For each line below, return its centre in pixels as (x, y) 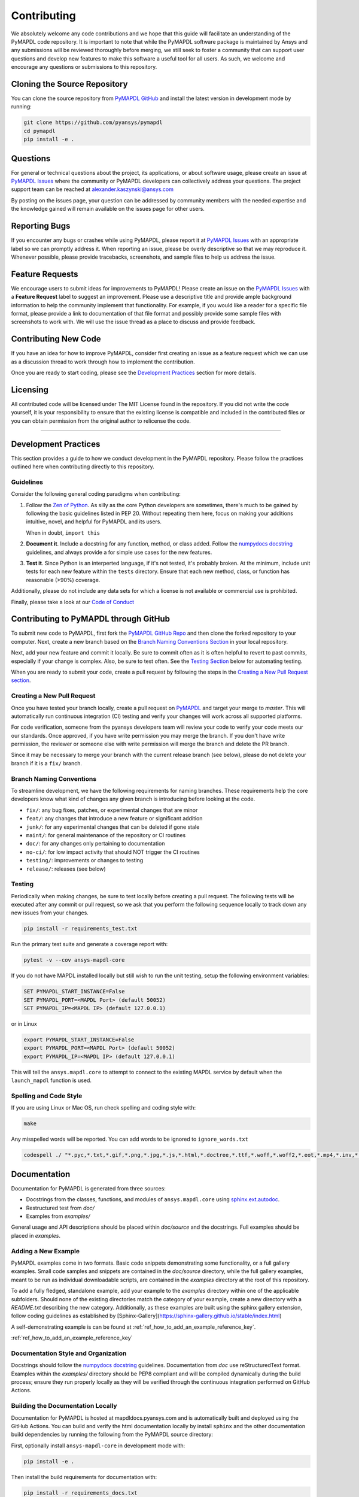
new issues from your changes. (50, 913)
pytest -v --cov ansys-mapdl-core (74, 960)
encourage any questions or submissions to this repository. (84, 67)
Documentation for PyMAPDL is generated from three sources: (88, 1188)
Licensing (30, 390)
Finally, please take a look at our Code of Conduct (73, 602)
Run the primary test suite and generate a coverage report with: (89, 944)
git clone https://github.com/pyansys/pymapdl (93, 122)
